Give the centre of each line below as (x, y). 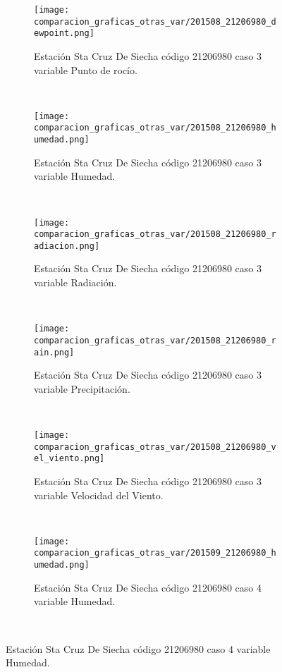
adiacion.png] (67, 246)
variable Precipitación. (82, 388)
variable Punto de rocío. (86, 69)
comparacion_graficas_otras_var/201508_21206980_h (155, 128)
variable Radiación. (75, 282)
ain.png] (54, 352)
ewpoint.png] (64, 33)
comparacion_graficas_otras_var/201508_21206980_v (155, 447)
